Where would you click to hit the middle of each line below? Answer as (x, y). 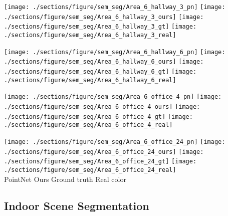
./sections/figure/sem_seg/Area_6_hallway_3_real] (90, 35)
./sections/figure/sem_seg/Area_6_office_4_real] (88, 125)
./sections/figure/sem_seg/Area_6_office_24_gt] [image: (100, 162)
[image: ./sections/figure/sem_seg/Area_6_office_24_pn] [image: (115, 142)
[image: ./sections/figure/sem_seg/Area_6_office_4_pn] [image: (113, 97)
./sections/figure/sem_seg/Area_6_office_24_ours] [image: (104, 152)
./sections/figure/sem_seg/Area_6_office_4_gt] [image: (98, 117)
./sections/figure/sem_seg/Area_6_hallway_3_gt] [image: (100, 27)
